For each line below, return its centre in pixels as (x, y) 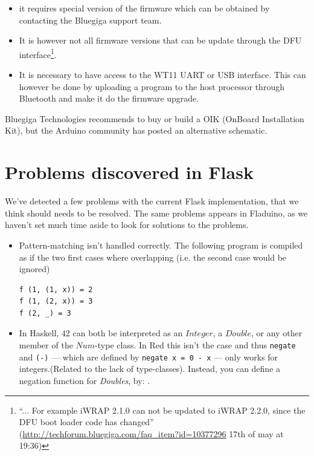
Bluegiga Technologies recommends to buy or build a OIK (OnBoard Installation (155, 118)
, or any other (277, 333)
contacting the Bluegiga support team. (90, 20)
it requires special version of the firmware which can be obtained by (144, 8)
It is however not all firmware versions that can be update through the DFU (160, 40)
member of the (46, 345)
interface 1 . (38, 53)
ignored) (34, 269)
